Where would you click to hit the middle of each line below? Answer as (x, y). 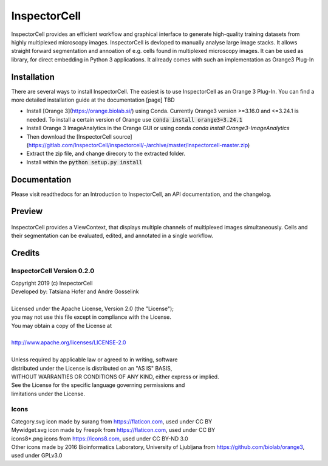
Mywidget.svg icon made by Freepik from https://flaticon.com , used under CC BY (113, 430)
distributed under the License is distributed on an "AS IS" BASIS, (92, 368)
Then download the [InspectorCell (69, 136)
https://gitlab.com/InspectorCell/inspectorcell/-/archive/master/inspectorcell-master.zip (138, 145)
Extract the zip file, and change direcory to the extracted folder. (106, 154)
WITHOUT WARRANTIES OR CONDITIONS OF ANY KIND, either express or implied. (115, 377)
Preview (27, 211)
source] (123, 136)
